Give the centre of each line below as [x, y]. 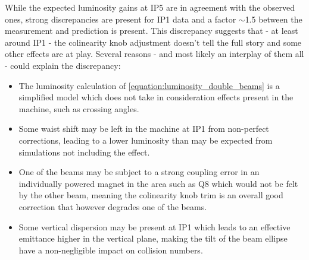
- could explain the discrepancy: [63, 65]
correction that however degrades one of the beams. [113, 206]
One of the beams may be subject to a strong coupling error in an [139, 172]
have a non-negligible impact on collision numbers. [111, 250]
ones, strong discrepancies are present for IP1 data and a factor [121, 19]
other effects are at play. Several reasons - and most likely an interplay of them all [154, 54]
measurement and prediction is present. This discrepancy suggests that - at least [152, 31]
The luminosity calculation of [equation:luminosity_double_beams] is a [149, 85]
